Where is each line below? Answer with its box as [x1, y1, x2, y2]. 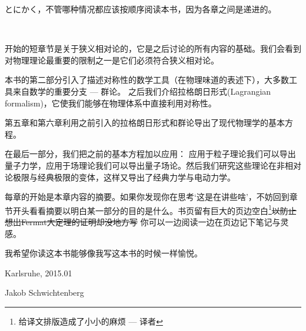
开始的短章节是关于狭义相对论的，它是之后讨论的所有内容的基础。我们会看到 [5, 42, 301, 55]
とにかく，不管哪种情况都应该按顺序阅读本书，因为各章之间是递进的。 [5, 3, 277, 15]
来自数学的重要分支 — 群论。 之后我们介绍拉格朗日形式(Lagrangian [12, 85, 271, 97]
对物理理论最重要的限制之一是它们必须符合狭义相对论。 [5, 54, 219, 66]
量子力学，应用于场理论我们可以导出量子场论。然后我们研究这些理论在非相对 [5, 159, 301, 171]
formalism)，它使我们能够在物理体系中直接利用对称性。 [5, 96, 217, 109]
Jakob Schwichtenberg [5, 286, 84, 299]
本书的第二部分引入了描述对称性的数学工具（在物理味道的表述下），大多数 [5, 73, 289, 86]
